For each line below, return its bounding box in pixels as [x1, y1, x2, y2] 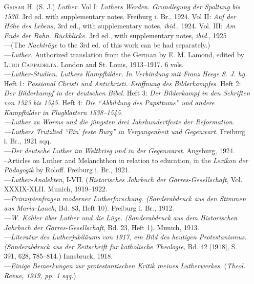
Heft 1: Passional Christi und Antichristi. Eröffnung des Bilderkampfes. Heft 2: [4, 78, 241, 88]
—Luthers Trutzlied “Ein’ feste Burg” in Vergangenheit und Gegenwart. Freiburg [4, 126, 246, 136]
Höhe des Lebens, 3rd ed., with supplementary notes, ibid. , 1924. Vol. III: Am [4, 21, 235, 31]
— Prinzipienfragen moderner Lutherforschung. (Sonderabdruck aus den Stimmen [4, 193, 246, 203]
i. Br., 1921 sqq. [4, 136, 52, 146]
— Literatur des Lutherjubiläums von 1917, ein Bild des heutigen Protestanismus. [4, 232, 247, 242]
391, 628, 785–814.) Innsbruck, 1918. [4, 251, 113, 261]
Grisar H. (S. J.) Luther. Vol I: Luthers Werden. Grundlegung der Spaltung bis [4, 1, 240, 11]
